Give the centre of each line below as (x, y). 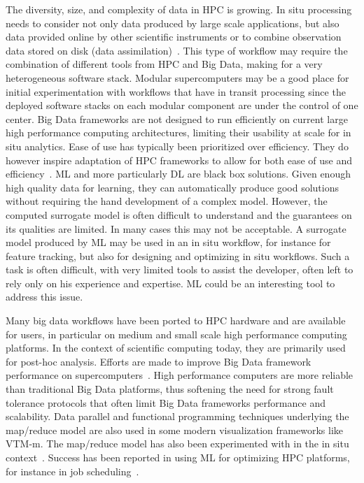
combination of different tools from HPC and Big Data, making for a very (164, 64)
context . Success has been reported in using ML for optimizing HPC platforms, (178, 457)
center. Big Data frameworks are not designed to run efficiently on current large (177, 118)
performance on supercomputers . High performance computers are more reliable (180, 375)
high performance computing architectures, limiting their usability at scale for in (178, 132)
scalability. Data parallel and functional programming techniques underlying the (177, 416)
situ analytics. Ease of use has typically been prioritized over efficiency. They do (177, 146)
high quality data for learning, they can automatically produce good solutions (172, 187)
